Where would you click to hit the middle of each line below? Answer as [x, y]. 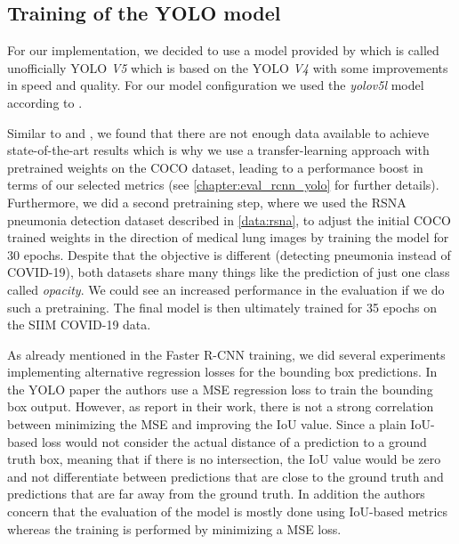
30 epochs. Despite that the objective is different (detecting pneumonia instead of [229, 254]
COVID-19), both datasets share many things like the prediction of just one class [229, 272]
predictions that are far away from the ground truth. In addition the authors [216, 494]
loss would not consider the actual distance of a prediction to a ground [234, 441]
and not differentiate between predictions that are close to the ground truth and [225, 476]
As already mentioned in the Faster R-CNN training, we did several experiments [226, 354]
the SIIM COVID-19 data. [79, 325]
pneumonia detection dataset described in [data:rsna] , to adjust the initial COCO [229, 219]
